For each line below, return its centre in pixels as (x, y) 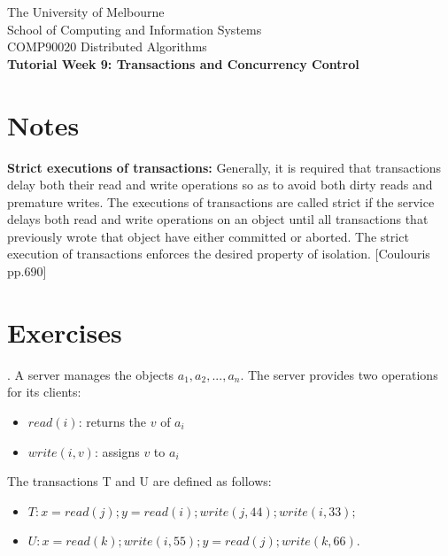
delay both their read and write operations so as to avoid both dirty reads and (220, 185)
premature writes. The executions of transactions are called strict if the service (221, 201)
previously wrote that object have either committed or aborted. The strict (208, 236)
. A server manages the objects (91, 374)
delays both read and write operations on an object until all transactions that (218, 219)
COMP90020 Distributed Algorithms (107, 46)
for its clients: (44, 392)
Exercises (65, 332)
